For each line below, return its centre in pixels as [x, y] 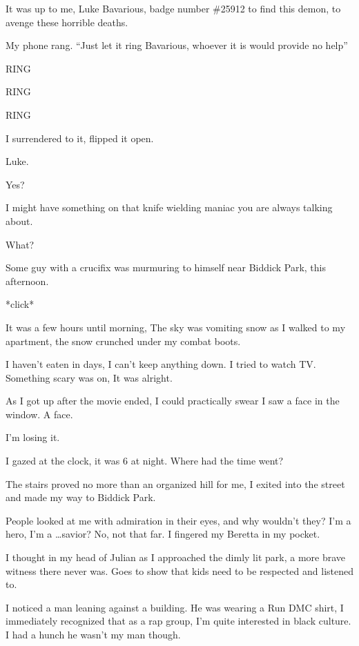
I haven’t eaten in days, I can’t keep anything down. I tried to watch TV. [161, 364]
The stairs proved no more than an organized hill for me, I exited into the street [175, 483]
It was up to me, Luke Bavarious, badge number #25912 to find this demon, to [173, 8]
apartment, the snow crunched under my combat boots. [123, 341]
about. [19, 221]
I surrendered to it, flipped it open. [80, 138]
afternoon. [27, 281]
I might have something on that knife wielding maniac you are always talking [169, 207]
